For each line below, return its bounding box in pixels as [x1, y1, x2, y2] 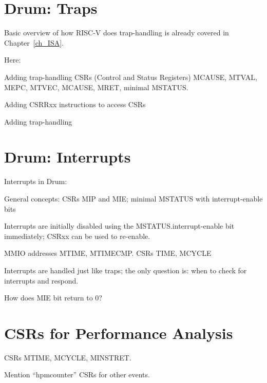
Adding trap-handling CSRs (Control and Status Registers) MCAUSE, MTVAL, [4, 71, 257, 82]
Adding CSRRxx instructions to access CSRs [4, 99, 146, 110]
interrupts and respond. [4, 275, 79, 286]
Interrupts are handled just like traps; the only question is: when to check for [4, 265, 247, 275]
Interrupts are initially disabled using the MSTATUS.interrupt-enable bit [4, 220, 235, 231]
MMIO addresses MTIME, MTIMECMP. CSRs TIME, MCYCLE [4, 248, 212, 258]
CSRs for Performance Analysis [4, 322, 233, 343]
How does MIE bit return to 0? [4, 292, 102, 303]
